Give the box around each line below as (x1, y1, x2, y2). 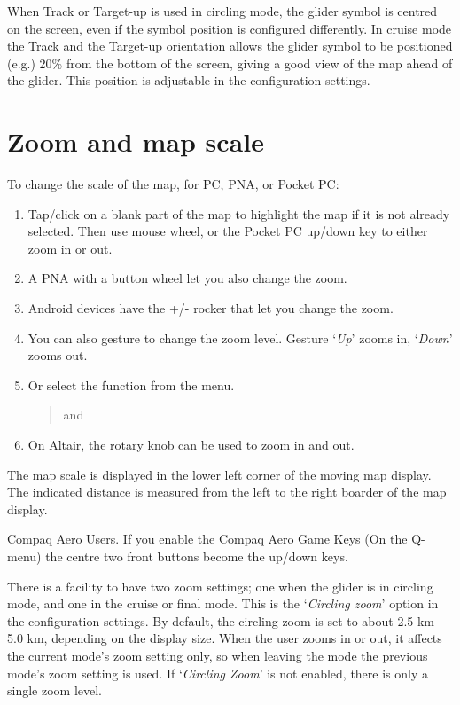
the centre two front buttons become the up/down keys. (45, 547, 348, 565)
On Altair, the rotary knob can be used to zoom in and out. (27, 435, 355, 454)
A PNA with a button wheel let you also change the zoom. (27, 269, 347, 287)
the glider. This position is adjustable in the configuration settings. (7, 71, 370, 90)
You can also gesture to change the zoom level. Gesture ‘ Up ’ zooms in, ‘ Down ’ (27, 328, 453, 347)
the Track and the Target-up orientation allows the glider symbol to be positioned (7, 36, 453, 55)
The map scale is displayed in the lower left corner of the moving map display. (7, 465, 432, 483)
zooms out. (27, 346, 88, 364)
